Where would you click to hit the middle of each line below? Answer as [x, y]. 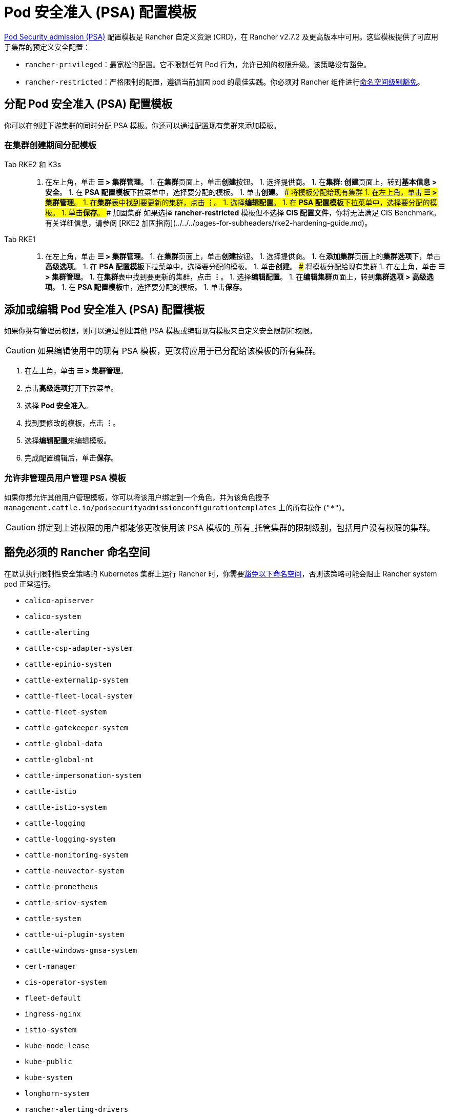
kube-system [48, 1077]
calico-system [53, 616]
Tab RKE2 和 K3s [33, 165]
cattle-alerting [57, 632]
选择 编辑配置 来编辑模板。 [68, 441]
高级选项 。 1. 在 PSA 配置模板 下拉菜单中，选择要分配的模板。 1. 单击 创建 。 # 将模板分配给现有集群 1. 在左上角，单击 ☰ [245, 267]
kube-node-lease [57, 1045]
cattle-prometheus [62, 886]
